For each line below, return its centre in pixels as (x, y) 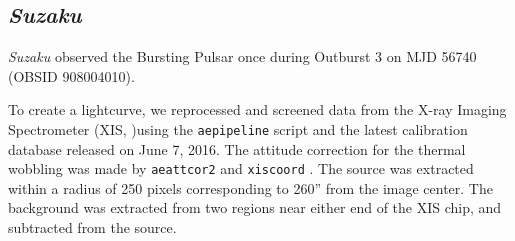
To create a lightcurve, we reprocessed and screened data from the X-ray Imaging (257, 109)
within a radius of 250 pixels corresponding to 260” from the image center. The (250, 187)
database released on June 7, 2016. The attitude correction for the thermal (237, 148)
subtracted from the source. (92, 227)
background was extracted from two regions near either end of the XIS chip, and (255, 207)
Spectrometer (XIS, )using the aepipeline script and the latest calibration (238, 128)
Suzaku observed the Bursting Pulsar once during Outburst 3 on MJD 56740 (242, 56)
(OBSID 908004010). (71, 75)
